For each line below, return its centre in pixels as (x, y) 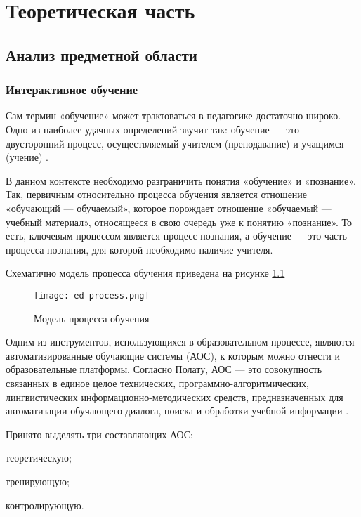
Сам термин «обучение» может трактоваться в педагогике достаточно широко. (173, 116)
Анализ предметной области (101, 54)
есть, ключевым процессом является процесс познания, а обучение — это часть (176, 236)
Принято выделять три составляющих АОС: (99, 434)
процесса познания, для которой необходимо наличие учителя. (139, 249)
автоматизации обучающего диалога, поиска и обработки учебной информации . (177, 411)
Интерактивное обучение (72, 90)
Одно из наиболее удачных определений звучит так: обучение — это (152, 129)
